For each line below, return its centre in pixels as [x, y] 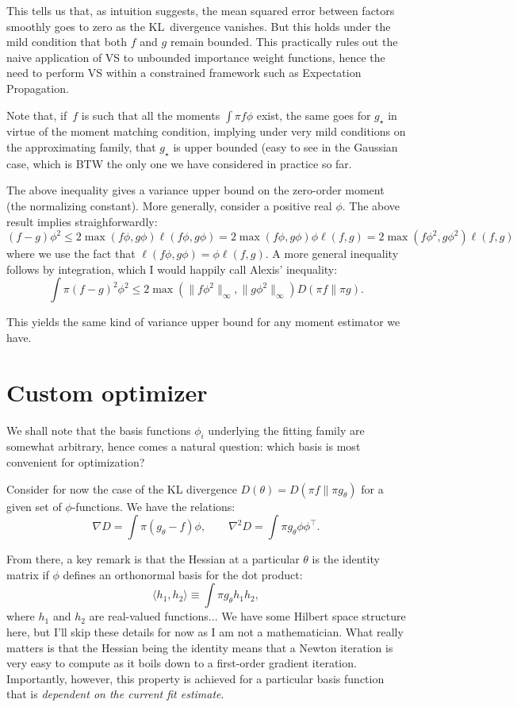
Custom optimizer [107, 392]
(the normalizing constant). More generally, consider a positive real [169, 205]
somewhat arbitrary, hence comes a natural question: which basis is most [184, 446]
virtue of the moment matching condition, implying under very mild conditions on [206, 131]
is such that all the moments [151, 115]
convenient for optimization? [76, 462]
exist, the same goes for [314, 115]
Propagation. [38, 88]
